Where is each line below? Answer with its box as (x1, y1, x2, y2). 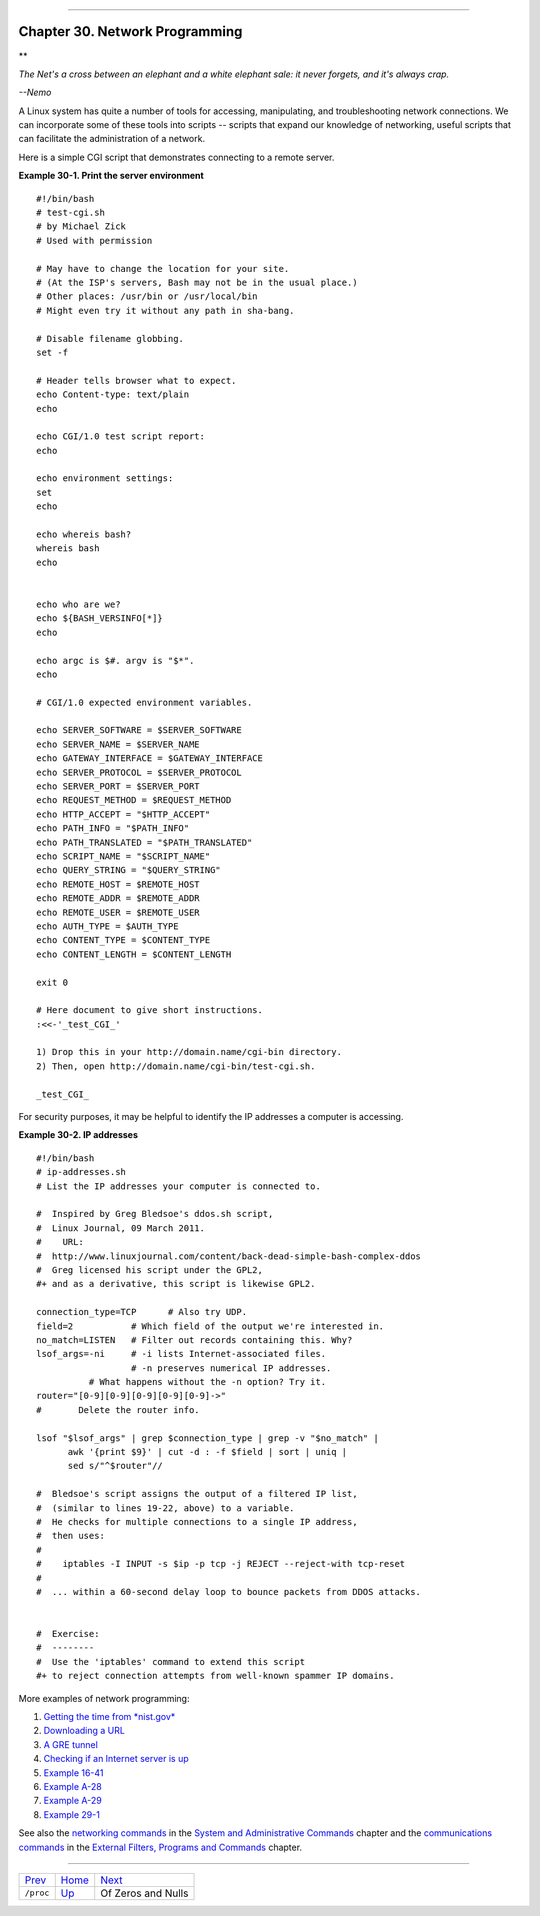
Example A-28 (43, 1781, 102, 1792)
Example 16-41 (43, 1766, 104, 1779)
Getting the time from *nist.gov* (43, 1711, 176, 1723)
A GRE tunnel (43, 1738, 99, 1750)
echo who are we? (36, 598, 121, 610)
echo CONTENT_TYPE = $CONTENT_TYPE (36, 935, 211, 946)
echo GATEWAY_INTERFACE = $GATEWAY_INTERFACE (36, 753, 264, 764)
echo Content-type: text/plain (36, 389, 190, 400)
